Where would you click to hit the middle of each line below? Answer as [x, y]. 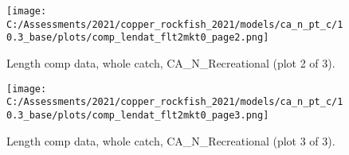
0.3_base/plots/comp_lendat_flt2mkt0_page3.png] [138, 115]
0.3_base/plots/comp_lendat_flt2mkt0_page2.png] [138, 38]
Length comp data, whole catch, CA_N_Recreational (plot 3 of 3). [171, 140]
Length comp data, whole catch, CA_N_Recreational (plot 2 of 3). [171, 62]
